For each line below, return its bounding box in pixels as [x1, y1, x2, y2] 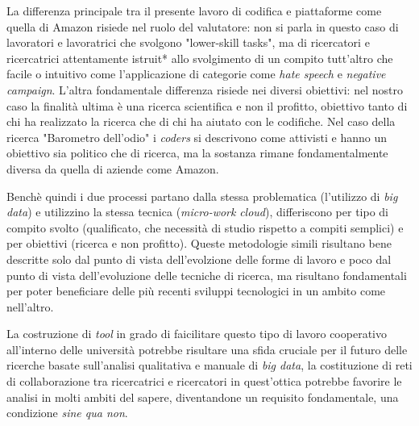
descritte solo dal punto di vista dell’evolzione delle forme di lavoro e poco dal [6, 250, 392, 267]
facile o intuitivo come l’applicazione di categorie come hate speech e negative [6, 65, 386, 82]
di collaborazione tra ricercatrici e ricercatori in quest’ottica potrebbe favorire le [6, 373, 402, 390]
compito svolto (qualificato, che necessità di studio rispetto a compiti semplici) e [6, 219, 404, 236]
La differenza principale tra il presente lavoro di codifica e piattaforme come [6, 2, 382, 19]
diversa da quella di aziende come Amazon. [6, 160, 219, 177]
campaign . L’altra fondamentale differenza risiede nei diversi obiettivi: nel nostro [6, 81, 403, 98]
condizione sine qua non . [6, 404, 128, 421]
